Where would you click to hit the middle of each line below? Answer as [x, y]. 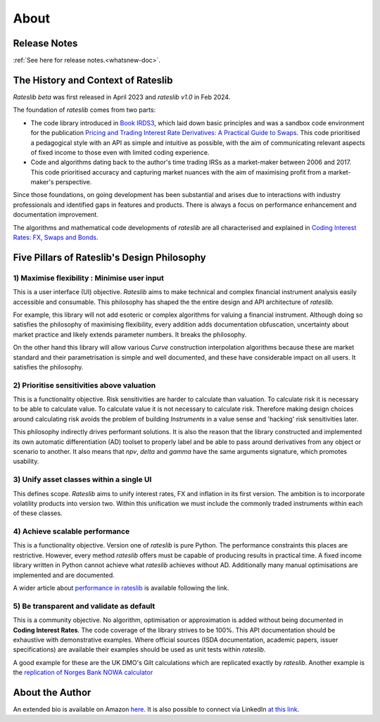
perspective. [74, 182]
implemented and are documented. [64, 575]
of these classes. [38, 513]
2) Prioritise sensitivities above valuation [84, 385]
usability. [26, 462]
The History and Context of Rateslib [93, 80]
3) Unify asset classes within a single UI [82, 480]
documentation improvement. [56, 215]
